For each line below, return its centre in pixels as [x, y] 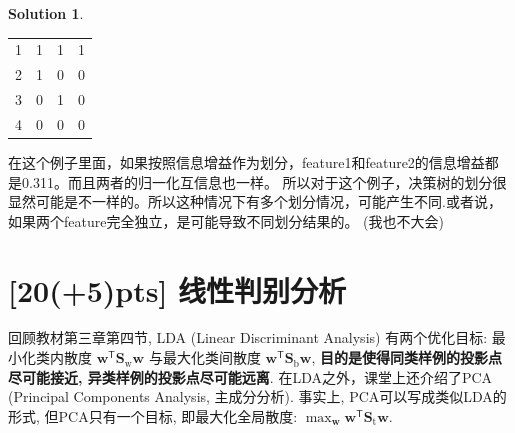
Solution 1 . [46, 13]
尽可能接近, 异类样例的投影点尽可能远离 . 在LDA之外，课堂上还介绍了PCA [250, 376]
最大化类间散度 [211, 357]
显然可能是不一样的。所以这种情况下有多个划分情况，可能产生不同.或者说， [255, 201]
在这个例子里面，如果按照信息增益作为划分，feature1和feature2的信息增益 [246, 161]
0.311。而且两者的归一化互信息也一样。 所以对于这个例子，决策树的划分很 [264, 181]
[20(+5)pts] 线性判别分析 [177, 289]
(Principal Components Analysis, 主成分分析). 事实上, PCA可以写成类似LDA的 [257, 396]
